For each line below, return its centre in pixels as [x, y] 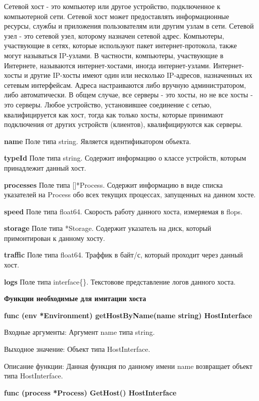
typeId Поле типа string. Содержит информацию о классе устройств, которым [125, 158]
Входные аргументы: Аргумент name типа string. [79, 332]
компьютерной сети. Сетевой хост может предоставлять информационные [117, 16]
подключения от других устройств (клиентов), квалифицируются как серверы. [123, 124]
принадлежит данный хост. [45, 167]
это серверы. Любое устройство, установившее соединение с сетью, [108, 104]
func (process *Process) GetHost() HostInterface [90, 392]
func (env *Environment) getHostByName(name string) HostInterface [128, 315]
